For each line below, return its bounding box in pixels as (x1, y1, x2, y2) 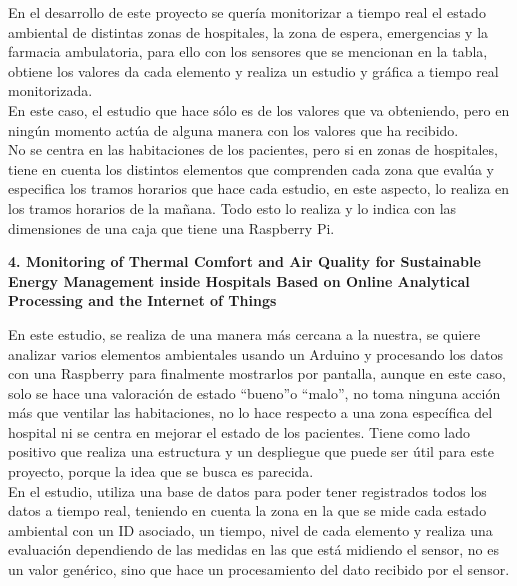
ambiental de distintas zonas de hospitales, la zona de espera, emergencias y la (8, 21, 489, 42)
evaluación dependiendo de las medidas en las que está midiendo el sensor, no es (8, 539, 499, 560)
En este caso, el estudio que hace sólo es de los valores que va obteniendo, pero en (8, 99, 510, 120)
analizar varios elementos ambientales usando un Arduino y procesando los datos (8, 343, 503, 364)
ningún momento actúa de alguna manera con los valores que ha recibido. (8, 119, 459, 140)
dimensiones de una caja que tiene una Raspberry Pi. (8, 217, 335, 238)
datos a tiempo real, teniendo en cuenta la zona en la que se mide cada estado (8, 500, 487, 521)
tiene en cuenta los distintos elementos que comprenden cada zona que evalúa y (8, 158, 495, 179)
